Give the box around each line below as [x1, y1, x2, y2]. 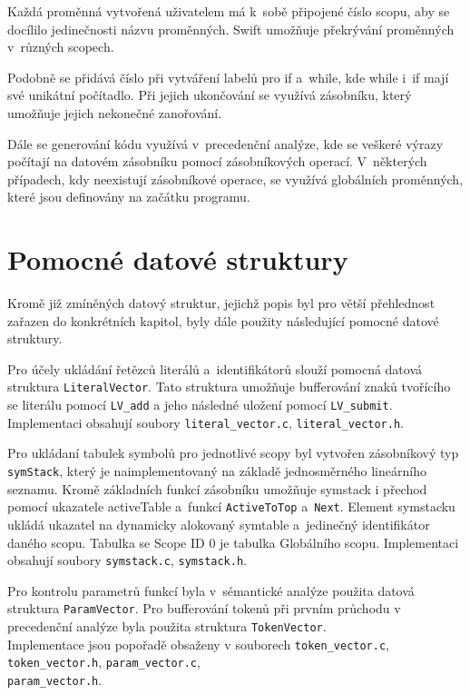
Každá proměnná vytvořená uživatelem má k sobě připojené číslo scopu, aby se [7, 2, 450, 20]
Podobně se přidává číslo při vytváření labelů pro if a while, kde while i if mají [7, 67, 449, 86]
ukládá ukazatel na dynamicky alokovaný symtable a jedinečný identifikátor [7, 514, 430, 533]
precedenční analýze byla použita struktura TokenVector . [7, 617, 327, 635]
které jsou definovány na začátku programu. [7, 187, 250, 206]
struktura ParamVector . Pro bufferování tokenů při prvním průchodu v [7, 599, 401, 618]
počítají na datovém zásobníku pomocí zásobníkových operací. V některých [7, 152, 427, 171]
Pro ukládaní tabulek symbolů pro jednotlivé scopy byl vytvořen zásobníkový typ [7, 443, 459, 462]
